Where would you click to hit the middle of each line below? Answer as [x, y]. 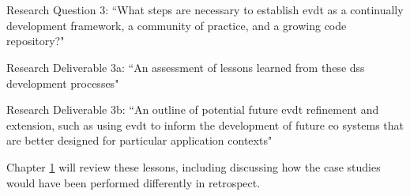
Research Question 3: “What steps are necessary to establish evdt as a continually [205, 10]
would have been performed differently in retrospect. [134, 182]
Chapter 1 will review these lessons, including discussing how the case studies [194, 166]
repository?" [36, 41]
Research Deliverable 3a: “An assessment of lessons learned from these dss [186, 67]
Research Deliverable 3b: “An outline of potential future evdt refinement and [193, 109]
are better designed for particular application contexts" [139, 140]
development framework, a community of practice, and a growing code [177, 25]
